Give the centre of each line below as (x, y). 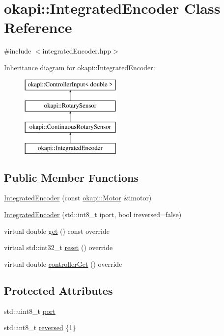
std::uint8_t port (30, 311)
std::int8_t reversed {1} (40, 327)
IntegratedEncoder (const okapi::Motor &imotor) (78, 198)
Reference (38, 27)
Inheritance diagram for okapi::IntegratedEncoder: (80, 67)
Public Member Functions (71, 177)
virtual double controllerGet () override (63, 264)
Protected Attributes (58, 290)
